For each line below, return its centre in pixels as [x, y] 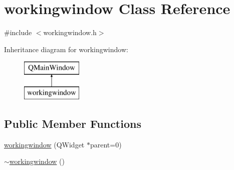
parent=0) [106, 144]
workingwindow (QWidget [44, 144]
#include [18, 32]
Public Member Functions [73, 123]
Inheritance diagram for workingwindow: [66, 49]
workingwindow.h [70, 32]
